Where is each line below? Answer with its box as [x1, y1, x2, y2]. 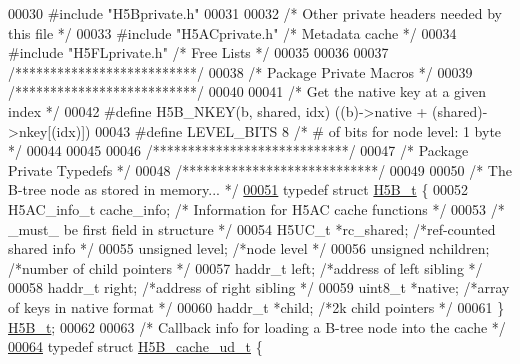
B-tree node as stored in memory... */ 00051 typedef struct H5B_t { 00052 [8, 179, 469, 200]
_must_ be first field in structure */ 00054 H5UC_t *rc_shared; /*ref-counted [8, 218, 496, 239]
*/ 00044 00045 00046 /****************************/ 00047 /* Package [8, 140, 469, 161]
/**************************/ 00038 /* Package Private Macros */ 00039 [8, 61, 473, 82]
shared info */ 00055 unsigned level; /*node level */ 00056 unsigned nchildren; [8, 238, 490, 259]
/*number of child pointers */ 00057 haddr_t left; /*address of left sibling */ [8, 257, 483, 278]
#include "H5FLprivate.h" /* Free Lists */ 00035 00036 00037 [8, 42, 389, 63]
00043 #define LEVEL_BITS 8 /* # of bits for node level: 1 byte [95, 120, 502, 141]
